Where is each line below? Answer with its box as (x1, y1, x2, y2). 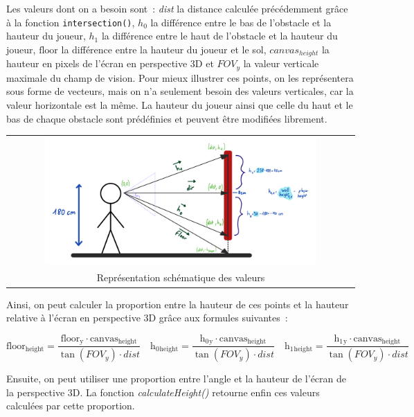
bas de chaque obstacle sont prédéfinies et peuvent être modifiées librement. (6, 111, 327, 125)
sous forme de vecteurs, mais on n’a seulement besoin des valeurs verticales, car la (6, 84, 354, 98)
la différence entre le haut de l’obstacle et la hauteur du (101, 28, 338, 43)
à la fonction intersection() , (6, 15, 135, 29)
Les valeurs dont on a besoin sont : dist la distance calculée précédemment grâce (6, 1, 348, 15)
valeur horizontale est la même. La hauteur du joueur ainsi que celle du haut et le (6, 97, 353, 112)
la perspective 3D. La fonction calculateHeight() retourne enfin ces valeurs (6, 384, 320, 399)
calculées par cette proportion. (6, 398, 135, 413)
